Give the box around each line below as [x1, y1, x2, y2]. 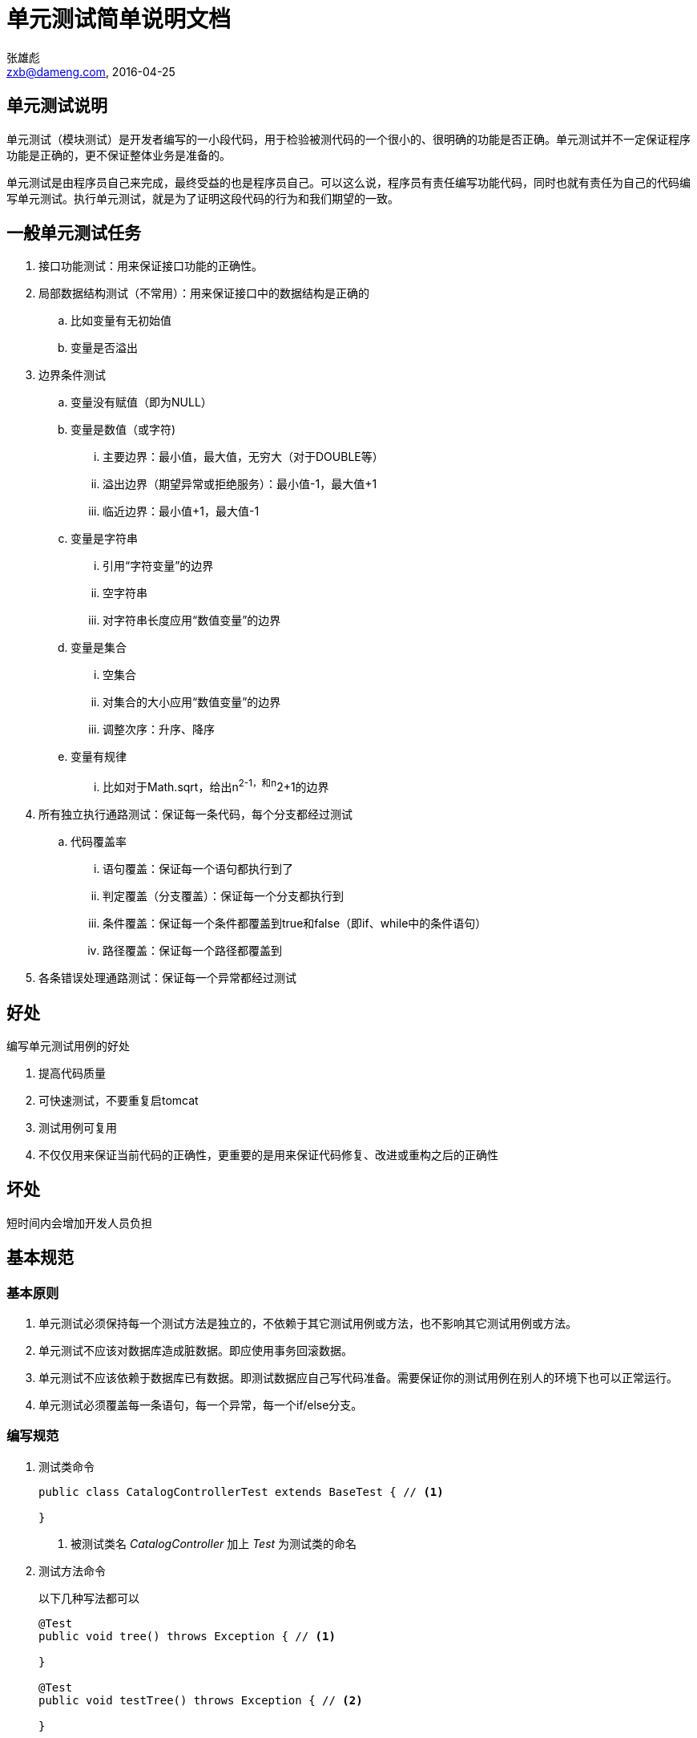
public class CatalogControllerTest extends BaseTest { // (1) [38, 1485, 444, 1498]
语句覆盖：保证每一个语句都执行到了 [103, 862, 293, 876]
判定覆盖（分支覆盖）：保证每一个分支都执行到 [103, 889, 344, 903]
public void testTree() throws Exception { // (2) [38, 1693, 363, 1707]
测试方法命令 [38, 1563, 106, 1578]
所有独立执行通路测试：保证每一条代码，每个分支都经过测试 [38, 807, 353, 822]
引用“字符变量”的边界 [103, 559, 214, 573]
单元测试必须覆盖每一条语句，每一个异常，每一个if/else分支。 [38, 1398, 363, 1412]
